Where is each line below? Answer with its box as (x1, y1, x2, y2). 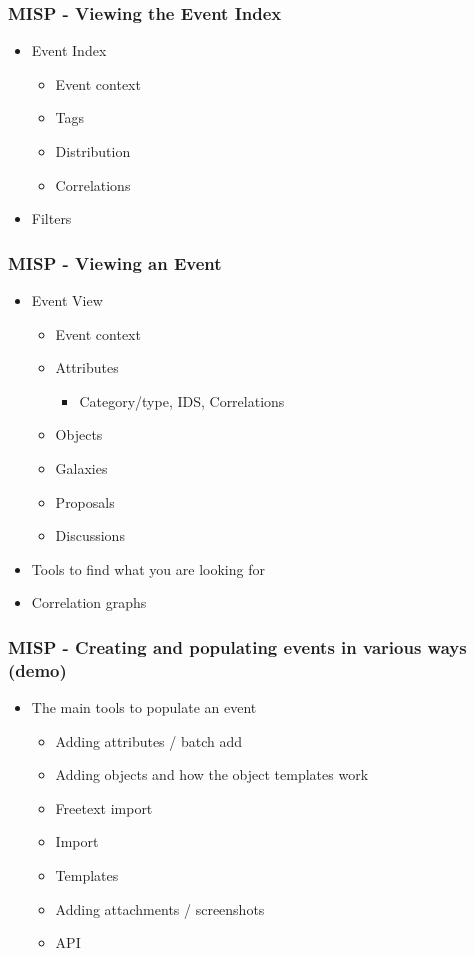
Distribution (55, 141, 131, 161)
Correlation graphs (31, 592, 147, 613)
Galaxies (55, 457, 108, 478)
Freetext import (55, 797, 153, 818)
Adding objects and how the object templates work (55, 764, 369, 785)
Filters (31, 208, 72, 229)
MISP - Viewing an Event (8, 250, 222, 275)
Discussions (55, 525, 125, 546)
